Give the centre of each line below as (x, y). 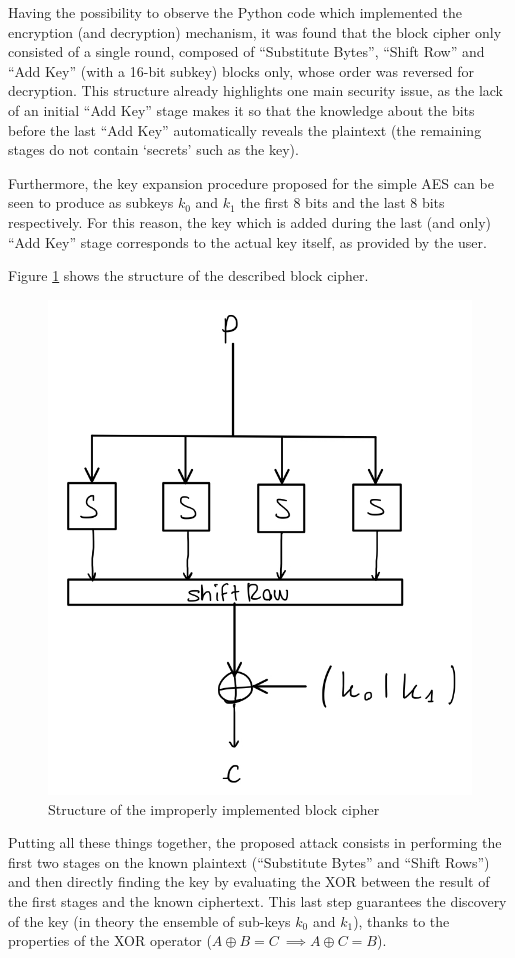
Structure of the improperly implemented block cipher (214, 808)
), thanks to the (401, 920)
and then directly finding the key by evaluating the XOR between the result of (249, 881)
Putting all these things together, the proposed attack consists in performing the (255, 842)
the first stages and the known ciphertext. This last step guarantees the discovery (257, 900)
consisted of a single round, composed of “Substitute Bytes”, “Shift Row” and (246, 51)
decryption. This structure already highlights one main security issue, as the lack (256, 90)
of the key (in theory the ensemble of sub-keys (149, 920)
